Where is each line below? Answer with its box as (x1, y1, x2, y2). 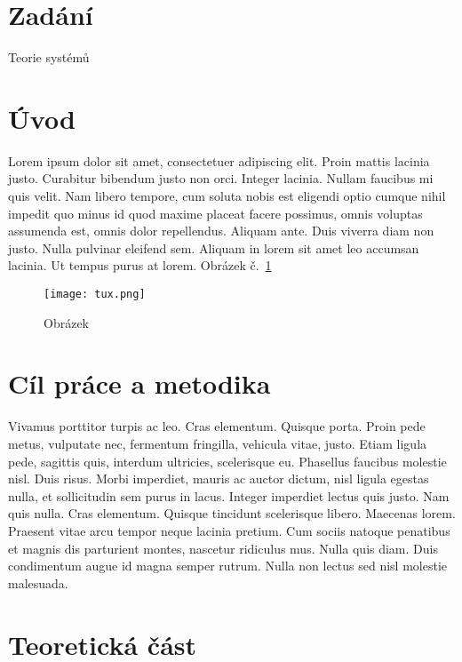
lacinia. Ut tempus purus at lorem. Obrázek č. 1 (8, 256, 272, 275)
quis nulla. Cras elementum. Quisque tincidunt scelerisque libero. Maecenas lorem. (8, 504, 456, 522)
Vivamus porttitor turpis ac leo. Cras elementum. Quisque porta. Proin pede (8, 417, 426, 435)
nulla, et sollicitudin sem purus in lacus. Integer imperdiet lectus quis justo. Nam (8, 486, 450, 505)
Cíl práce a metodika (8, 365, 271, 402)
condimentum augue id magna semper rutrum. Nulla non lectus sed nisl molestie (8, 556, 447, 575)
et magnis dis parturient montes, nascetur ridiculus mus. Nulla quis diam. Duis (8, 538, 438, 557)
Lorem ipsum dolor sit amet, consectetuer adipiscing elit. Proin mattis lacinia (8, 151, 430, 170)
